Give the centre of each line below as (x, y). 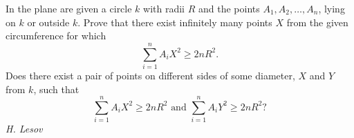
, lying (332, 8)
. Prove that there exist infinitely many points (175, 22)
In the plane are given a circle (69, 8)
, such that (56, 89)
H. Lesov (24, 129)
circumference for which (56, 36)
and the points (229, 8)
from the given (317, 22)
